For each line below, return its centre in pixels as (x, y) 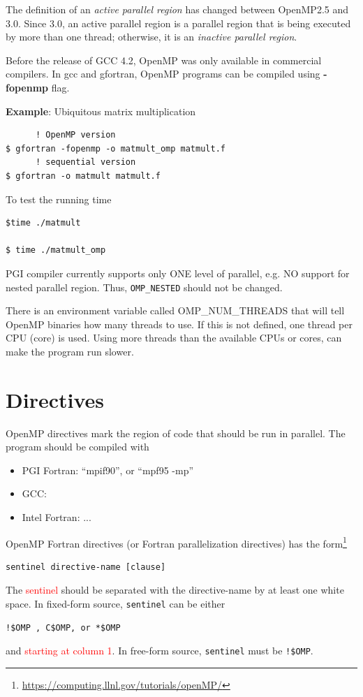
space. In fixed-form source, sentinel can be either (116, 604)
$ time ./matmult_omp (56, 250)
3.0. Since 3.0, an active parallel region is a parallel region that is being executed (178, 23)
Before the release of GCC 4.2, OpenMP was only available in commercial (164, 60)
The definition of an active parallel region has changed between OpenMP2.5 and (177, 9)
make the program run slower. (70, 351)
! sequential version (86, 162)
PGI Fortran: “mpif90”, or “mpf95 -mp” (108, 470)
